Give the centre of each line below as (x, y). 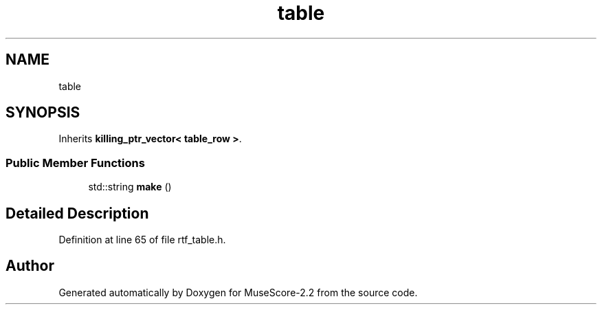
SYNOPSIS (43, 113)
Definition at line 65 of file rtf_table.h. (142, 240)
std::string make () (130, 187)
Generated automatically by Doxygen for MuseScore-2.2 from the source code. (238, 292)
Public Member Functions (75, 163)
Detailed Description (77, 213)
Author (30, 266)
